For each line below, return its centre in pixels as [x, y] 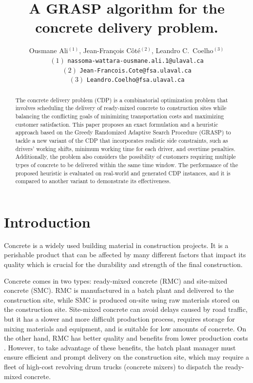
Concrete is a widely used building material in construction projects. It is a [116, 245]
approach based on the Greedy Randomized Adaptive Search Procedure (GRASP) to [123, 132]
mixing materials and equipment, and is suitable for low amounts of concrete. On [125, 328]
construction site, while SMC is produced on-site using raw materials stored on [122, 299]
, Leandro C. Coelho [182, 50]
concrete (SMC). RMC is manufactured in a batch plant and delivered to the [119, 290]
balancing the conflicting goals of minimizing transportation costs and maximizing [120, 116]
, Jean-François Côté [110, 50]
